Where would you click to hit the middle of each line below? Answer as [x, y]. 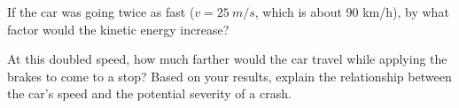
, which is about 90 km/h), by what [352, 12]
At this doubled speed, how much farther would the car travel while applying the [227, 59]
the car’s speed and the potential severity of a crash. [149, 93]
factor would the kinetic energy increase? [118, 29]
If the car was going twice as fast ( [101, 12]
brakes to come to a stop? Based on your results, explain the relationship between [229, 76]
